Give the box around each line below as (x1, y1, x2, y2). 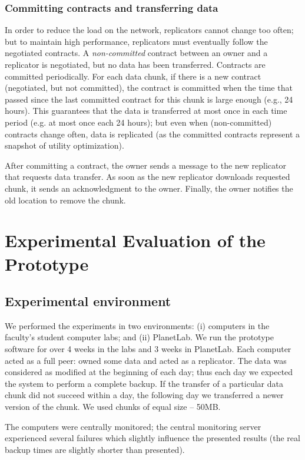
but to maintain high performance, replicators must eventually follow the (5, 35, 268, 47)
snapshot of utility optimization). (5, 139, 124, 152)
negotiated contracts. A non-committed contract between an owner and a (5, 47, 268, 59)
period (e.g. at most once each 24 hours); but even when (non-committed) (5, 116, 272, 128)
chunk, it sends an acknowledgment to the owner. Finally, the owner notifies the (5, 182, 293, 194)
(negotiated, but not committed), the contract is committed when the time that (5, 81, 293, 94)
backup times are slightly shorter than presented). (5, 443, 185, 455)
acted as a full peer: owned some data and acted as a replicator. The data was (5, 354, 287, 366)
